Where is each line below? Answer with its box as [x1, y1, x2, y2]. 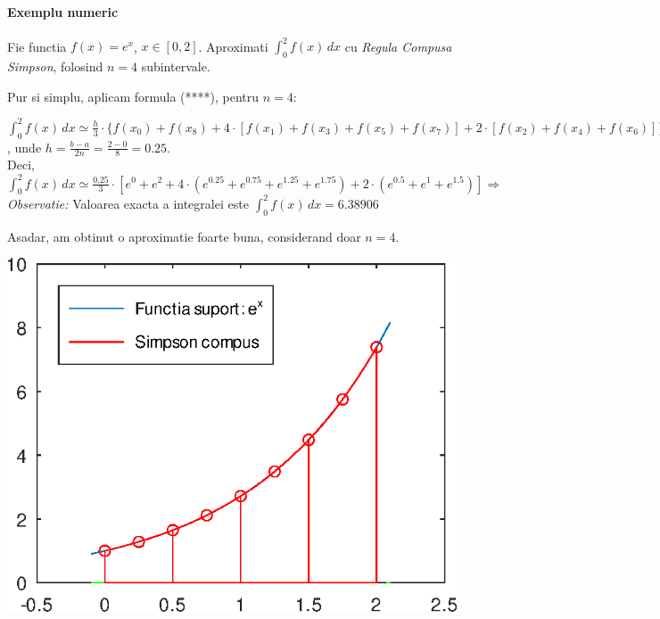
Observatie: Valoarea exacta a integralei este [7, 194, 249, 212]
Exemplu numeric [7, 2, 119, 21]
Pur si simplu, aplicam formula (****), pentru [7, 87, 260, 105]
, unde [7, 137, 42, 156]
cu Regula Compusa [344, 37, 452, 55]
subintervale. [141, 57, 210, 76]
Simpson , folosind [7, 57, 103, 76]
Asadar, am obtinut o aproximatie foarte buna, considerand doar [7, 227, 361, 245]
